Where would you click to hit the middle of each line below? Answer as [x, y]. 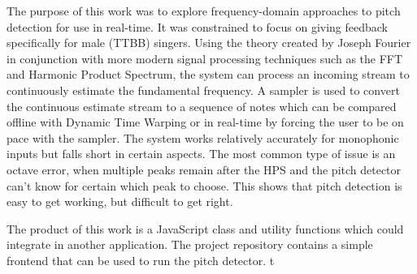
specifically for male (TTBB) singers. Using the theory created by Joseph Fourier [209, 43]
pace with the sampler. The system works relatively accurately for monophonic [203, 137]
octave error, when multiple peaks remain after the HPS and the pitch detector [204, 169]
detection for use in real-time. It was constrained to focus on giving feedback [198, 26]
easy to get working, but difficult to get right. [120, 201]
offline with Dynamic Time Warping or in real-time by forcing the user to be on [205, 122]
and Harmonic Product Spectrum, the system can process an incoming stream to [208, 74]
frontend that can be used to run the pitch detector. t [141, 260]
